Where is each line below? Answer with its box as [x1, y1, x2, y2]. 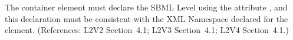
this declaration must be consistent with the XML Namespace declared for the [5, 12, 288, 24]
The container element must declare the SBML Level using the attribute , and [5, 1, 288, 13]
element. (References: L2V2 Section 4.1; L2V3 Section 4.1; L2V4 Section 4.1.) [5, 24, 289, 36]
